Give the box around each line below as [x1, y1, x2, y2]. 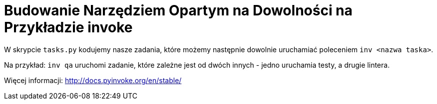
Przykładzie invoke [4, 19, 133, 36]
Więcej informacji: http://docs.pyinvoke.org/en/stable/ [4, 76, 182, 85]
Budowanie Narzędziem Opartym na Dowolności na [4, 2, 353, 19]
